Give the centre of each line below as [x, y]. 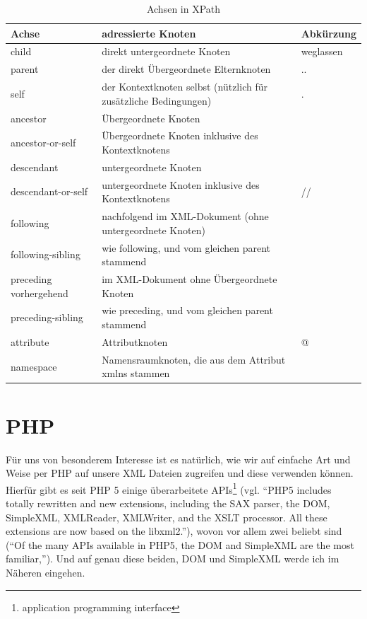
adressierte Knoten [149, 33]
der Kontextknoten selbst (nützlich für [185, 87]
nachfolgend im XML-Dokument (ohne [185, 216]
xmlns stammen [136, 373]
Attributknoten [135, 341]
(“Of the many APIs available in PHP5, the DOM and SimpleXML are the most [180, 544]
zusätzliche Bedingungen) [157, 100]
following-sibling [46, 254]
